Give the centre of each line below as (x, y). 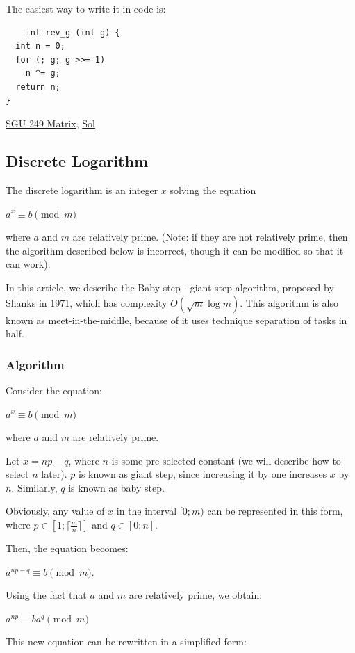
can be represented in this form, (275, 511)
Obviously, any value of (55, 511)
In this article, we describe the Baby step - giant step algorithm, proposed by (170, 287)
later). (54, 474)
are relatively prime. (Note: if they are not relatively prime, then (210, 237)
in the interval (147, 511)
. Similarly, (34, 487)
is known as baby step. (116, 487)
